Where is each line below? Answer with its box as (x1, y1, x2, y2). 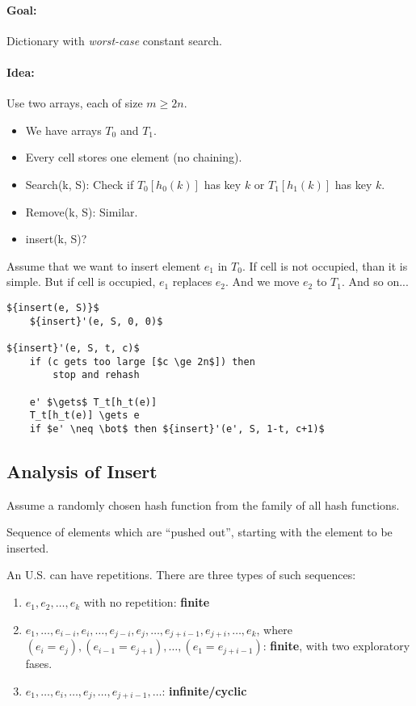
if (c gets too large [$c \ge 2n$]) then (29, 355, 255, 368)
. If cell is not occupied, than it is (242, 257, 408, 274)
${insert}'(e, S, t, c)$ (6, 342, 140, 354)
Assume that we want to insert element (6, 257, 201, 274)
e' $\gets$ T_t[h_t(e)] (29, 396, 158, 408)
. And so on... (341, 273, 409, 290)
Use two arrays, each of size (6, 95, 143, 111)
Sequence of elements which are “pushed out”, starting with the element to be (6, 523, 393, 540)
